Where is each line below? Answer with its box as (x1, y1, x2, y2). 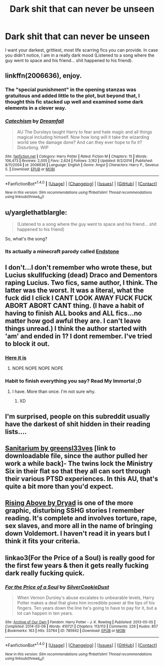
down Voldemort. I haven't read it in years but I (5, 529, 150, 538)
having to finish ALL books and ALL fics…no (5, 309, 143, 317)
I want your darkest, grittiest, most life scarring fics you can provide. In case (5, 47, 158, 53)
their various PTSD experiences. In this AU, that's (5, 475, 159, 483)
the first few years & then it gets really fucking (5, 561, 149, 570)
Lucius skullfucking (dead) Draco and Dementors (5, 271, 158, 279)
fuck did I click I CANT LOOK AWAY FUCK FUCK (5, 294, 153, 302)
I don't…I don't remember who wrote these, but (5, 263, 152, 272)
